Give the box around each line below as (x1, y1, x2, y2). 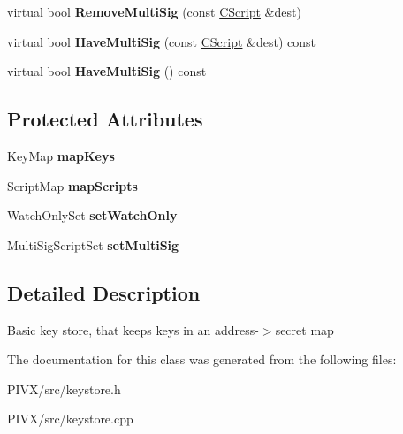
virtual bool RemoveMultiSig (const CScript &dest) (7, 3, 301, 20)
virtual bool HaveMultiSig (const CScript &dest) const (7, 32, 316, 50)
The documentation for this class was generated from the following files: (7, 350, 397, 369)
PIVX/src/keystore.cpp (7, 409, 133, 428)
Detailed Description (7, 278, 201, 306)
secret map (275, 320, 334, 339)
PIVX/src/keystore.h (7, 379, 121, 398)
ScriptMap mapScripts (7, 176, 138, 194)
